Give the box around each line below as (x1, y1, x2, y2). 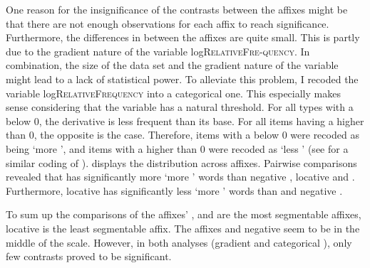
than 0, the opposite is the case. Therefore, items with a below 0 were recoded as (6, 127, 359, 142)
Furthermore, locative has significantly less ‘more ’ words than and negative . (6, 183, 343, 198)
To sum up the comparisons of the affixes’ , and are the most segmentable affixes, (6, 207, 361, 222)
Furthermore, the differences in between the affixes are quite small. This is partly (6, 30, 360, 45)
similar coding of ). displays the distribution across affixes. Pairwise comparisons (6, 155, 357, 170)
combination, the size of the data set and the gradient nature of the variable (6, 58, 339, 73)
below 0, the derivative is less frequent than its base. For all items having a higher (6, 113, 364, 128)
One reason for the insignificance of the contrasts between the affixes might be (6, 2, 348, 16)
